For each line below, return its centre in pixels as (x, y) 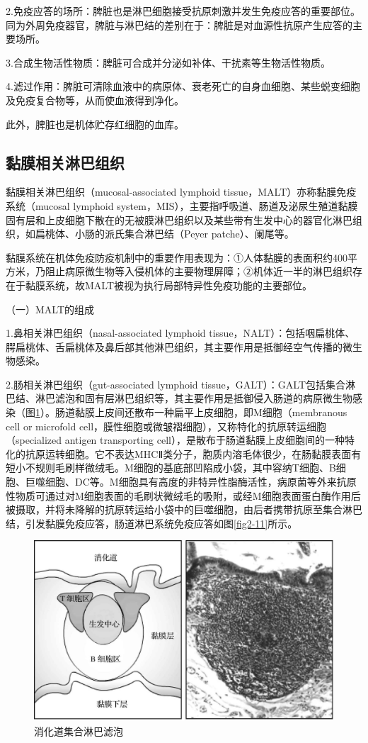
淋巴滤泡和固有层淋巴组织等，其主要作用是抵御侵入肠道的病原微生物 (194, 398)
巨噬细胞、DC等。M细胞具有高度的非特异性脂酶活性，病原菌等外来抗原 (191, 482)
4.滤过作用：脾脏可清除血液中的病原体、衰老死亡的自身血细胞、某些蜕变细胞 (183, 86)
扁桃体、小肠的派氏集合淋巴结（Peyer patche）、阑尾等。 (165, 234)
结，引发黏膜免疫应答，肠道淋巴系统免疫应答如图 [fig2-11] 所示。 (152, 523)
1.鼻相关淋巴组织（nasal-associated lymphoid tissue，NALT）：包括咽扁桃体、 (180, 333)
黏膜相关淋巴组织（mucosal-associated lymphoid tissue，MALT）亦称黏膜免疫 (181, 192)
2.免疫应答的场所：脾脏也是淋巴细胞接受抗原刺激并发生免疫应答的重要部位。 (183, 11)
